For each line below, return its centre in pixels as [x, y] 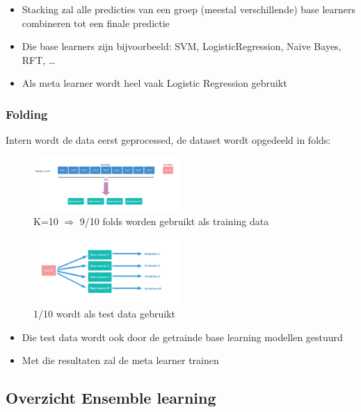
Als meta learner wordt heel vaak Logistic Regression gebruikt [154, 83]
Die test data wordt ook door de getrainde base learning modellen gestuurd [182, 337]
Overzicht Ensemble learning [111, 398]
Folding [27, 114]
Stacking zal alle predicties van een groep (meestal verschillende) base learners [189, 9]
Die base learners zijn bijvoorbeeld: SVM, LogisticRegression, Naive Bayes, [182, 46]
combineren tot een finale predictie [96, 23]
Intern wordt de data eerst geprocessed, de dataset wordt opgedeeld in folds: [168, 140]
